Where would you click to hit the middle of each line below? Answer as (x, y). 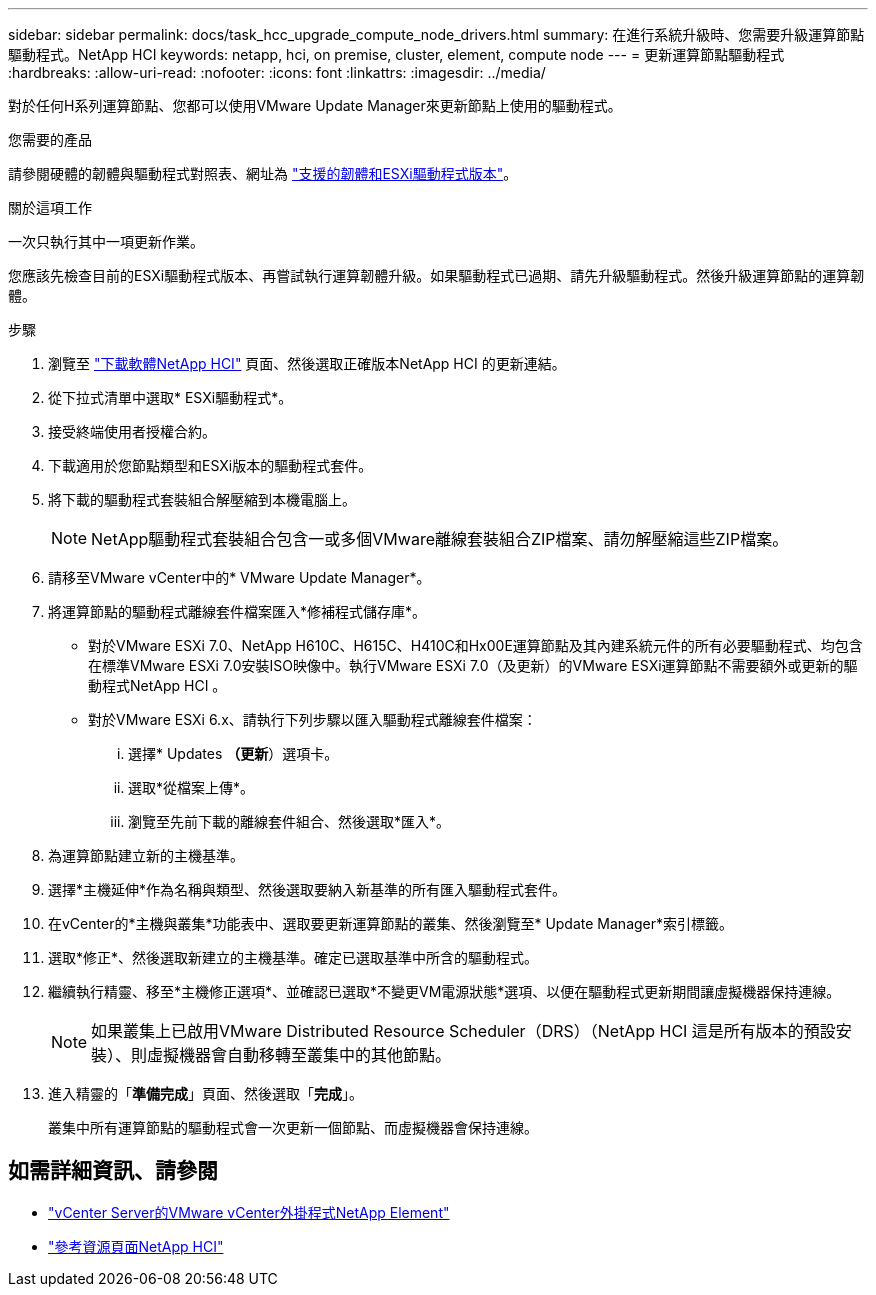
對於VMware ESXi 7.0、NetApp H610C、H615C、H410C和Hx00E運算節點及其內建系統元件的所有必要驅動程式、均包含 (475, 645)
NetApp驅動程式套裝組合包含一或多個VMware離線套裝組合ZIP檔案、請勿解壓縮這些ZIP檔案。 (440, 539)
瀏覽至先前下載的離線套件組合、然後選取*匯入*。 (289, 821)
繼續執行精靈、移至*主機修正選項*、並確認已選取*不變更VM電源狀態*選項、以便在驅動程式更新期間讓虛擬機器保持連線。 (444, 991)
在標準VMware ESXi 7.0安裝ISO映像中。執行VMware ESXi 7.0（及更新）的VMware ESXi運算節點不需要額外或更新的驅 (473, 665)
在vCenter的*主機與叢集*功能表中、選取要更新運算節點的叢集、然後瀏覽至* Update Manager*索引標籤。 (391, 923)
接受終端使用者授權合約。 (132, 431)
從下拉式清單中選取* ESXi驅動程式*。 (170, 397)
